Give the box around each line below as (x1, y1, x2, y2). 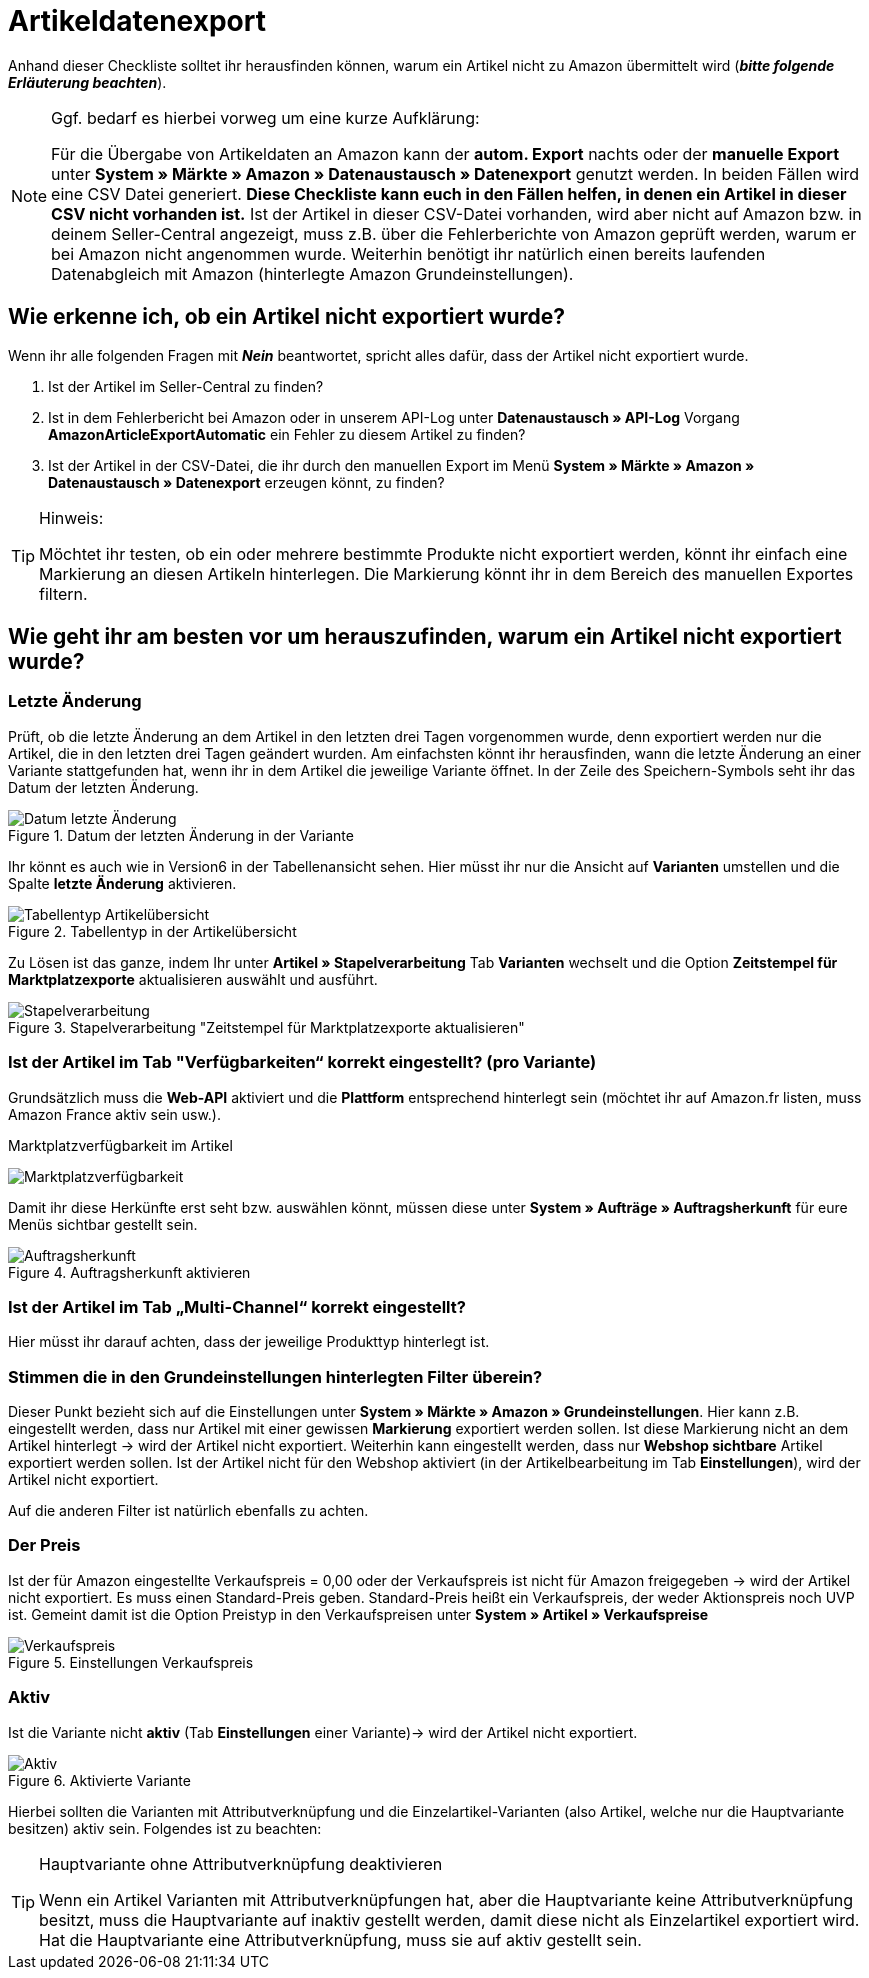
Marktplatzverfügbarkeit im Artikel (8, 1136, 233, 1154)
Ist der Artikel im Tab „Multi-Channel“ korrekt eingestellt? (8, 1296, 466, 1317)
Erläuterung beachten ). (8, 73, 167, 91)
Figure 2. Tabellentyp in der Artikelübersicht (8, 922, 297, 940)
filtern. (39, 583, 88, 604)
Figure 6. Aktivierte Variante (8, 1771, 191, 1789)
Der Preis (8, 1535, 81, 1556)
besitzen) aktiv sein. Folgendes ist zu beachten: (8, 1819, 322, 1837)
